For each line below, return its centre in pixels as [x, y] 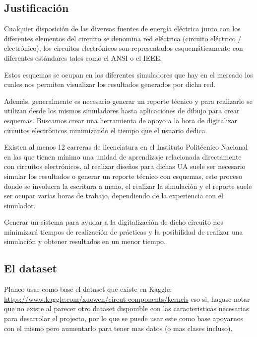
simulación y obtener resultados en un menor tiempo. [85, 241]
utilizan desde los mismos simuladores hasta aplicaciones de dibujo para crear [122, 111]
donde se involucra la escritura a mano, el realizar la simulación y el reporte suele [128, 186]
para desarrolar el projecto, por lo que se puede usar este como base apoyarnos [124, 318]
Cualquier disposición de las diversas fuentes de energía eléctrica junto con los [122, 29]
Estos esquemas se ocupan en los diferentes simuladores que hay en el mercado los [128, 74]
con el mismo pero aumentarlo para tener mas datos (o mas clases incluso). [118, 328]
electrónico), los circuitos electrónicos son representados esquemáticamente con [124, 48]
